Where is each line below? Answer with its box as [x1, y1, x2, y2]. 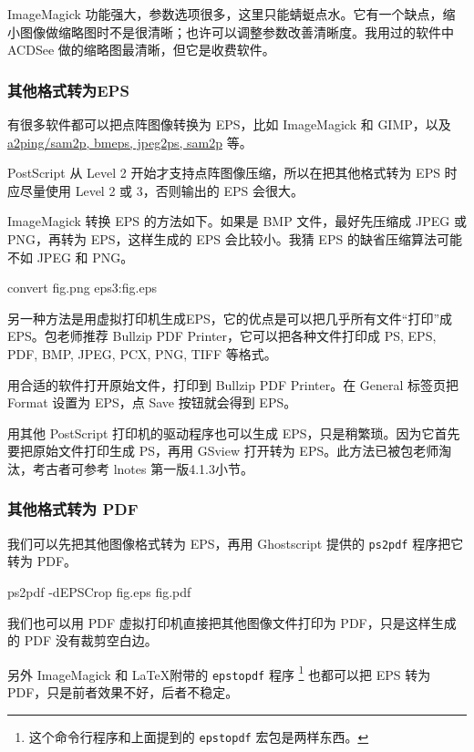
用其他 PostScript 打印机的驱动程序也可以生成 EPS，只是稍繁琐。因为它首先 [7, 423, 460, 442]
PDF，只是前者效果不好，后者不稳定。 [7, 683, 239, 702]
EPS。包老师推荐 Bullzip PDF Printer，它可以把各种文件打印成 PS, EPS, [7, 326, 437, 345]
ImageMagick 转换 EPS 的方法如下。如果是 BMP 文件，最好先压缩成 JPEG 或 [7, 211, 467, 231]
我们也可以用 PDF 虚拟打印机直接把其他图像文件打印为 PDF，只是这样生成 [7, 613, 457, 632]
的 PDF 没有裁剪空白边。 [7, 631, 158, 650]
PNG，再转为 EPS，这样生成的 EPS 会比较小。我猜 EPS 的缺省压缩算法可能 [7, 229, 462, 248]
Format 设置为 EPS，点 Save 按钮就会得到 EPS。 [7, 393, 297, 412]
